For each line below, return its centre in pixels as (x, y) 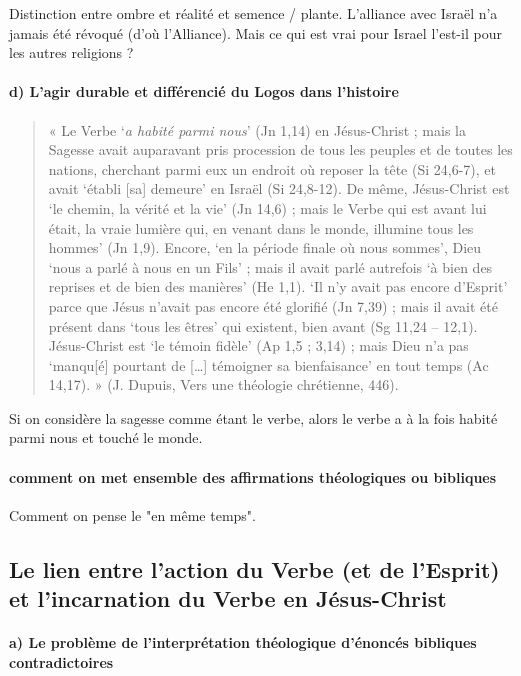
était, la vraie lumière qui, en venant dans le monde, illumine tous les (261, 227)
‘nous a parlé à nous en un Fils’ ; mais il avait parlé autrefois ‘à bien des (270, 266)
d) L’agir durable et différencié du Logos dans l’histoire (204, 91)
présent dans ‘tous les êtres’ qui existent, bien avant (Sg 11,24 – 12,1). (263, 325)
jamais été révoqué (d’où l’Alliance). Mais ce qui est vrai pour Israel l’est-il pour (255, 32)
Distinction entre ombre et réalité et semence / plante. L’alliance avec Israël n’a (253, 13)
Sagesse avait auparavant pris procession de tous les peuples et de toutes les (280, 149)
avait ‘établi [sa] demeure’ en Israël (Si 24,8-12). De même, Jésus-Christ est (279, 188)
